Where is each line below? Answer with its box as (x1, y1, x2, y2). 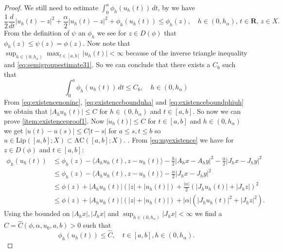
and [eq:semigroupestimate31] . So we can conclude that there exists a (4, 59, 211, 70)
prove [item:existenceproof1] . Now (4, 115, 105, 126)
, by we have (158, 2, 195, 12)
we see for (97, 27, 126, 37)
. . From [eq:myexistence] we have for (124, 135, 234, 145)
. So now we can (193, 106, 241, 116)
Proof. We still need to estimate (4, 2, 99, 12)
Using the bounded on (4, 208, 70, 218)
